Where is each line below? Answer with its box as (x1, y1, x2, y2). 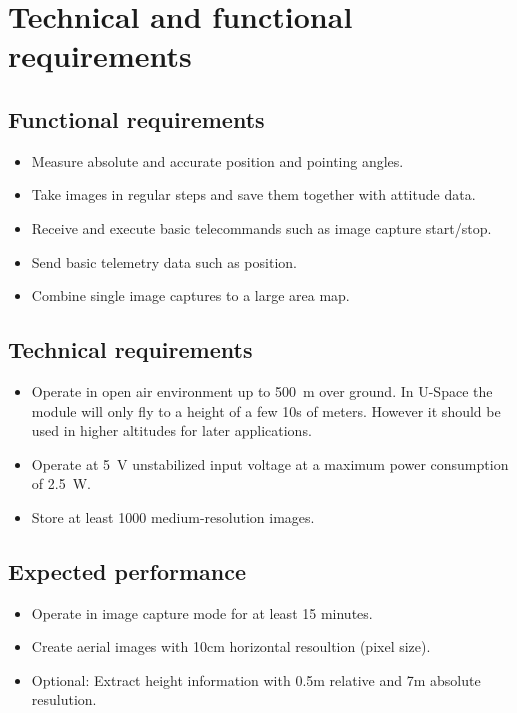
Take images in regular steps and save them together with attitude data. (31, 184, 476, 205)
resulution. (31, 689, 97, 710)
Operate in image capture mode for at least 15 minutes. (31, 602, 373, 623)
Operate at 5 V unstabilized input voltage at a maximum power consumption (31, 453, 509, 474)
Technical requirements (8, 334, 253, 365)
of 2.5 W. (31, 473, 91, 494)
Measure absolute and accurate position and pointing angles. (31, 150, 404, 171)
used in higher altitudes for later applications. (31, 420, 312, 441)
